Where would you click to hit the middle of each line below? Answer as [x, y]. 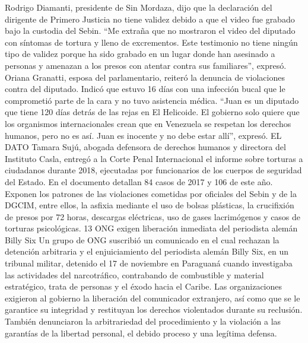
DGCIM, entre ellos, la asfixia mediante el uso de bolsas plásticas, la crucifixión [150, 205]
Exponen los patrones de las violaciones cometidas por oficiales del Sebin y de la [151, 193]
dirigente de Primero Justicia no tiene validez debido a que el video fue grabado [150, 19]
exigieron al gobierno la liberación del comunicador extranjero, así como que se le [153, 298]
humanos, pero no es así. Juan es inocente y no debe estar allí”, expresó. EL [143, 135]
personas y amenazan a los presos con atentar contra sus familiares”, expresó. [146, 65]
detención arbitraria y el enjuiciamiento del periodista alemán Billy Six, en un [147, 251]
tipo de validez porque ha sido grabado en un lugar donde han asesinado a [140, 54]
